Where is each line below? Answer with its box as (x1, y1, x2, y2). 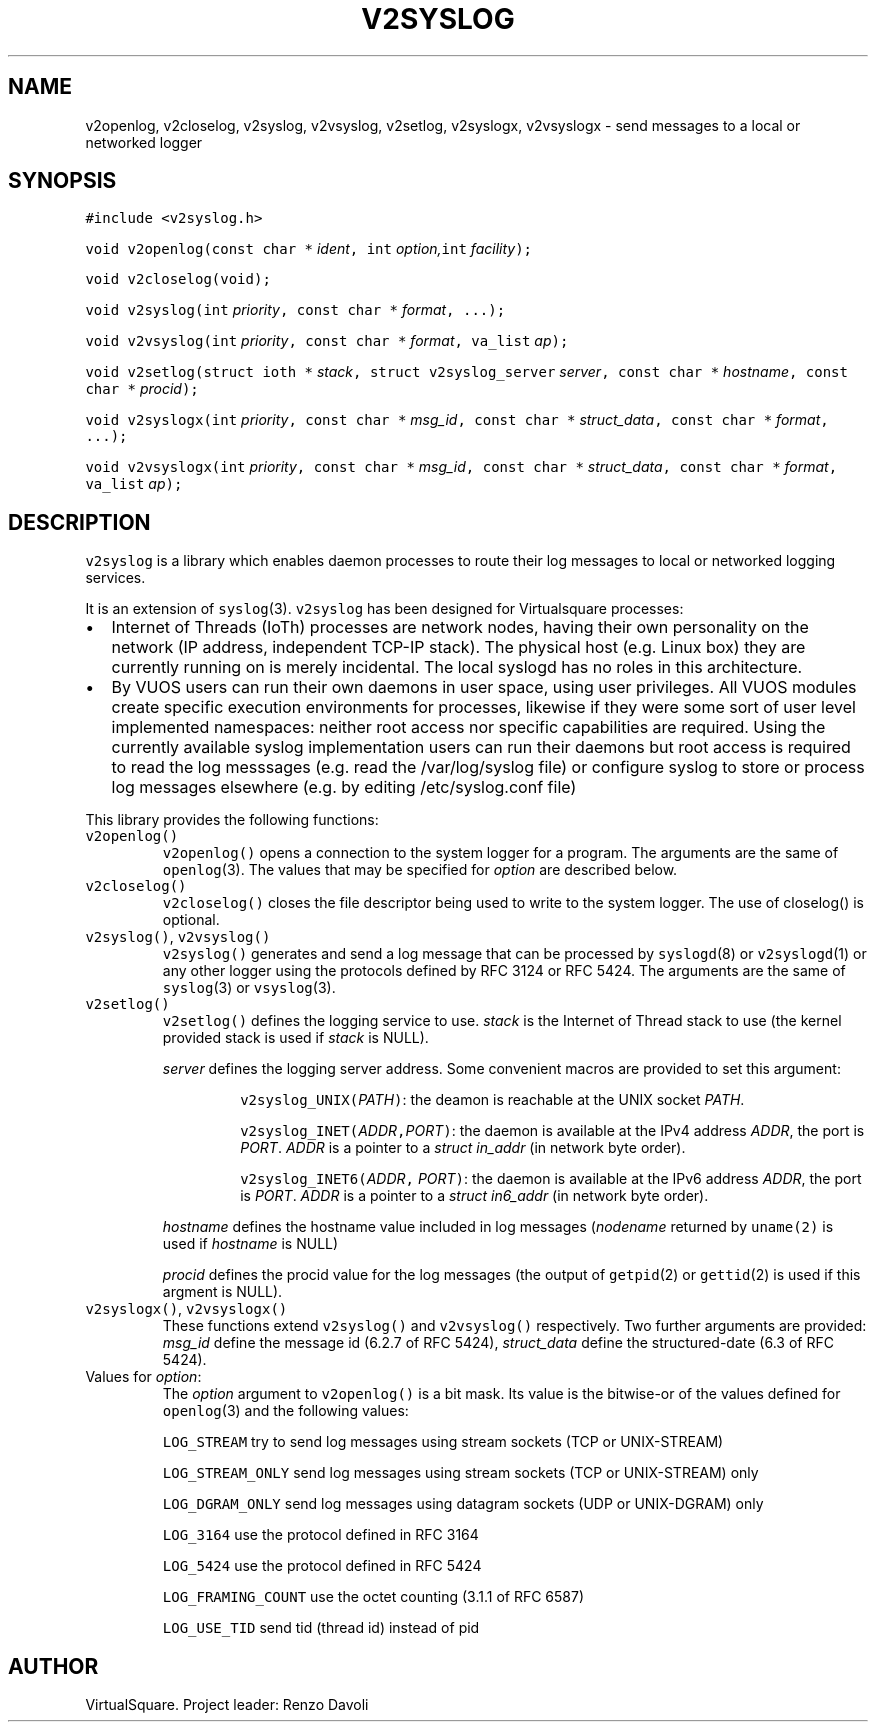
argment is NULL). (162, 1283, 283, 1301)
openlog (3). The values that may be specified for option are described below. (162, 861, 678, 879)
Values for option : (85, 1368, 202, 1386)
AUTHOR (8, 1653, 99, 1679)
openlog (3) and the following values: (162, 1402, 409, 1420)
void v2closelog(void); (85, 271, 271, 288)
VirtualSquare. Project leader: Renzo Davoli (85, 1696, 369, 1714)
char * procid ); (85, 380, 199, 398)
